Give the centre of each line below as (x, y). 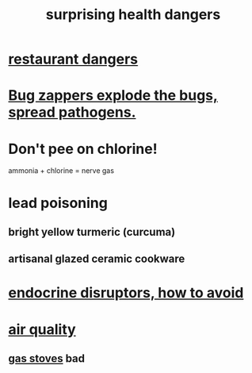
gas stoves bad (47, 359)
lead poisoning (58, 203)
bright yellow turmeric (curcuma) (92, 232)
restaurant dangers (73, 59)
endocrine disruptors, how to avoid (126, 293)
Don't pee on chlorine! (83, 149)
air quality (42, 329)
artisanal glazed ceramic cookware (97, 259)
